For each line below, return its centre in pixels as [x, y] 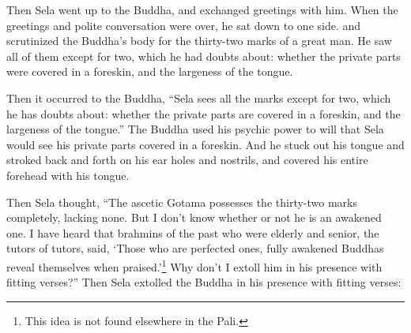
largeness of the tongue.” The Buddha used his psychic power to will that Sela [195, 129]
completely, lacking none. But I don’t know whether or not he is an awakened [194, 217]
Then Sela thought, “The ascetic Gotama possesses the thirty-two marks [182, 202]
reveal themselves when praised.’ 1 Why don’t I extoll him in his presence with [194, 265]
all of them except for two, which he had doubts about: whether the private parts [204, 56]
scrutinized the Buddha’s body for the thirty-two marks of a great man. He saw [199, 41]
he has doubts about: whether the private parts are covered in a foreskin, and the [204, 113]
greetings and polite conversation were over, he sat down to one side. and [184, 25]
